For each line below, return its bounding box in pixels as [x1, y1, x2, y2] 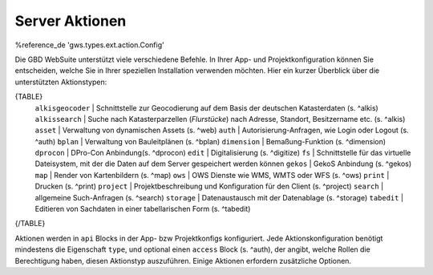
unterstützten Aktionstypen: [14, 77, 107, 87]
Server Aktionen [14, 12, 127, 30]
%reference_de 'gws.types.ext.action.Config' [14, 40, 164, 50]
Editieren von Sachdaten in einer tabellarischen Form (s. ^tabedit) [34, 204, 251, 214]
